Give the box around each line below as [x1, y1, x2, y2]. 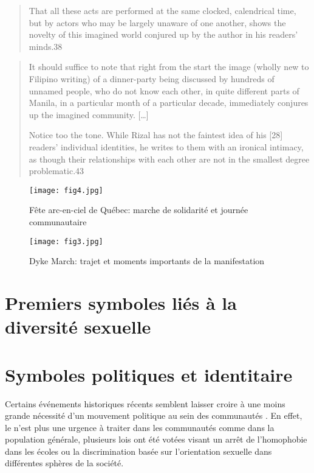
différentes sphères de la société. [5, 457, 124, 469]
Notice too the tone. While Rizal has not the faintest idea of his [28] [29, 128, 283, 141]
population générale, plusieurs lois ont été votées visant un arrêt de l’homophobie [5, 433, 307, 446]
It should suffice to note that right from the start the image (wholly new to [29, 60, 309, 73]
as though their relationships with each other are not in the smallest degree [29, 152, 310, 165]
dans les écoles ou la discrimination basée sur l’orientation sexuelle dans [5, 444, 272, 457]
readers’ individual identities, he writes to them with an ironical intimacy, [29, 140, 304, 153]
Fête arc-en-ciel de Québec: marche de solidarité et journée [29, 203, 248, 216]
